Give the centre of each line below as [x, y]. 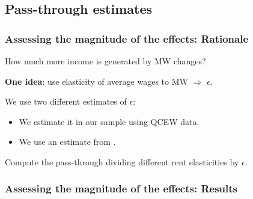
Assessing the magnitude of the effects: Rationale [127, 38]
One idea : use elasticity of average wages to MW [96, 81]
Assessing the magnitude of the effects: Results [121, 188]
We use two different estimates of [66, 101]
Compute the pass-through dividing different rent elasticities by [122, 161]
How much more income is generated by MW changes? [105, 61]
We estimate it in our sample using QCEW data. [109, 121]
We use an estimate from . [67, 142]
